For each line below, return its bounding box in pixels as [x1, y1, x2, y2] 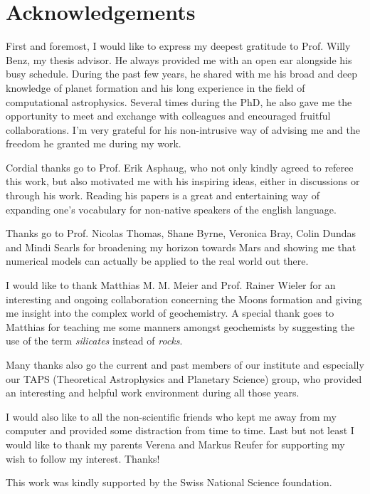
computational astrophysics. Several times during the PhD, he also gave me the [6, 94, 352, 109]
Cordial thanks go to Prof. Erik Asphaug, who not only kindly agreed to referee [6, 159, 354, 174]
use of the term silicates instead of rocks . [6, 333, 183, 348]
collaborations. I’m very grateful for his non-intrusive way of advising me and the [6, 122, 360, 137]
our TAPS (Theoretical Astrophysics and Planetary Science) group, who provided [6, 371, 362, 386]
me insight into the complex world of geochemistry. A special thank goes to [6, 305, 334, 320]
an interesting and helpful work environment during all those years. [6, 385, 300, 400]
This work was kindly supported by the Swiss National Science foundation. [6, 475, 332, 490]
